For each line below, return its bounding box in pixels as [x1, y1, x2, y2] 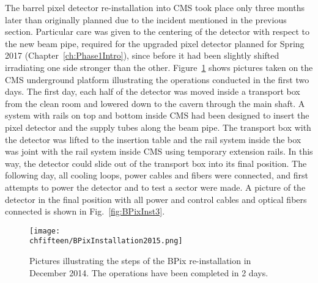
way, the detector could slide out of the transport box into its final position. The [5, 156, 307, 169]
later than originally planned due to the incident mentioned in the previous [5, 13, 287, 26]
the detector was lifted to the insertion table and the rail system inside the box [5, 133, 301, 145]
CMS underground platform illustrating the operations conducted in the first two [5, 73, 309, 86]
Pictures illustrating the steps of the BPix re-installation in [29, 254, 251, 266]
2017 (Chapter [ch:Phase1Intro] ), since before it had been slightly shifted [5, 49, 279, 62]
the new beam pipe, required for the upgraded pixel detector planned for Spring [5, 37, 305, 50]
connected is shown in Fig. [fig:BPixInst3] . [5, 205, 165, 218]
